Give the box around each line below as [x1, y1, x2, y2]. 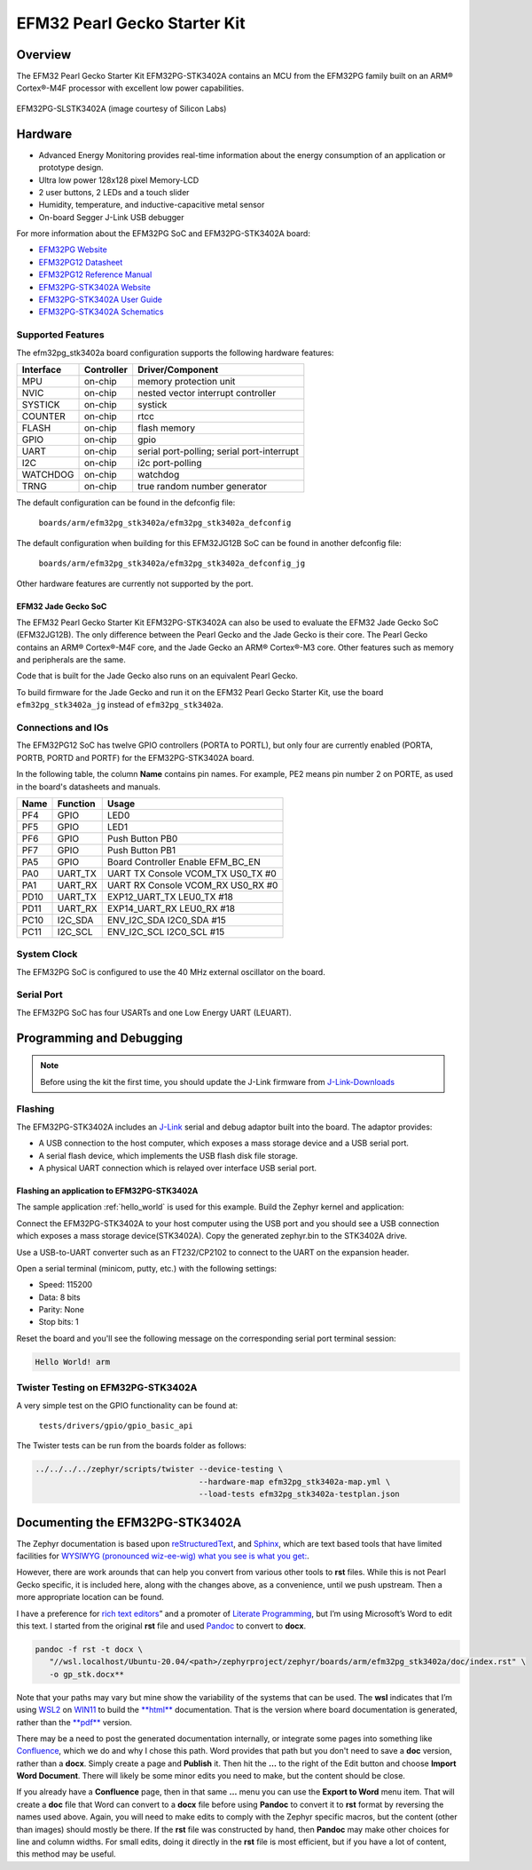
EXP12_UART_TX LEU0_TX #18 [106, 891, 234, 903]
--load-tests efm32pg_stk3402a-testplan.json [198, 1489, 401, 1500]
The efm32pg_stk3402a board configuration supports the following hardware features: [16, 347, 334, 358]
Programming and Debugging [16, 1030, 184, 1045]
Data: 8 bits [38, 1292, 81, 1303]
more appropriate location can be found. [16, 1592, 164, 1603]
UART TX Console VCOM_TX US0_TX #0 [106, 867, 277, 879]
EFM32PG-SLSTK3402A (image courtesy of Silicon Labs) [16, 103, 227, 114]
